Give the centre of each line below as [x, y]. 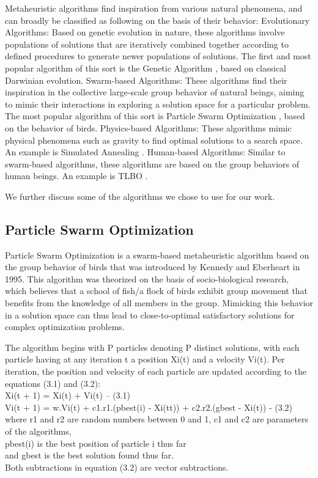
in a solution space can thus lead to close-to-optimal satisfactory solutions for [150, 314]
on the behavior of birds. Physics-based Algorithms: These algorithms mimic [148, 127]
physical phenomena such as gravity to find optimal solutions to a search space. [154, 140]
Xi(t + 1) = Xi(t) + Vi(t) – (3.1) [68, 395]
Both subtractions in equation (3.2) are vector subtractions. [117, 467]
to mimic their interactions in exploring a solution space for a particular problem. [158, 104]
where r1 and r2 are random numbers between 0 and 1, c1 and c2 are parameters [157, 419]
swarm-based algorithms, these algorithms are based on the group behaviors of [152, 164]
